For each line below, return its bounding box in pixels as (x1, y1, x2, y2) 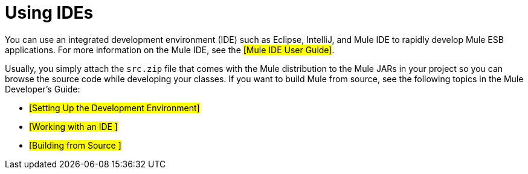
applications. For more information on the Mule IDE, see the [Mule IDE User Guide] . (5, 44, 335, 55)
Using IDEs (5, 2, 94, 23)
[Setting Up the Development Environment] (29, 102, 200, 113)
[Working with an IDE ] (29, 121, 118, 132)
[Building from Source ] (29, 140, 121, 150)
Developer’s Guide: (5, 83, 80, 94)
